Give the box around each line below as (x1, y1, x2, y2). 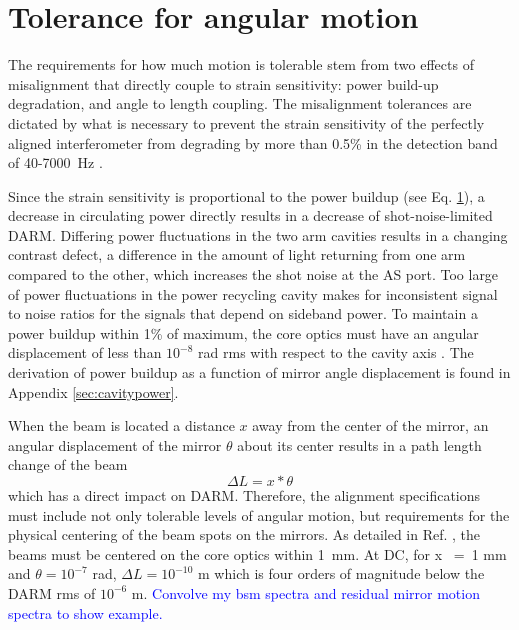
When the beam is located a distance (8, 415, 235, 436)
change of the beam (8, 454, 128, 475)
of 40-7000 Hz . (8, 152, 103, 173)
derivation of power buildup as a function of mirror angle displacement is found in (8, 362, 511, 383)
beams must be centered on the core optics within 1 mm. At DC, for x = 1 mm (8, 543, 507, 564)
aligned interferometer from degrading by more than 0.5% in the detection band (8, 132, 498, 153)
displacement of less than (8, 342, 162, 363)
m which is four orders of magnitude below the (198, 563, 485, 584)
